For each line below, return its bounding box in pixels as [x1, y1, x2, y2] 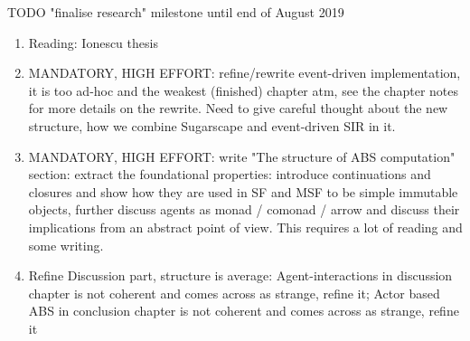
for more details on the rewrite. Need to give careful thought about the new [28, 99, 448, 118]
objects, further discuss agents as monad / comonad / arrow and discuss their [28, 200, 460, 219]
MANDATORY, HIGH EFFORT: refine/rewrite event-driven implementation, [28, 63, 461, 82]
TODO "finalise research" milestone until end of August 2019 [7, 3, 344, 21]
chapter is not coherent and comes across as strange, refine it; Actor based [28, 283, 440, 302]
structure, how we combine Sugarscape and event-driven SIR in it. [28, 116, 396, 135]
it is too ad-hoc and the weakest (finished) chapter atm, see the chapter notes [28, 81, 459, 99]
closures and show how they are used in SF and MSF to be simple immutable [28, 182, 458, 201]
